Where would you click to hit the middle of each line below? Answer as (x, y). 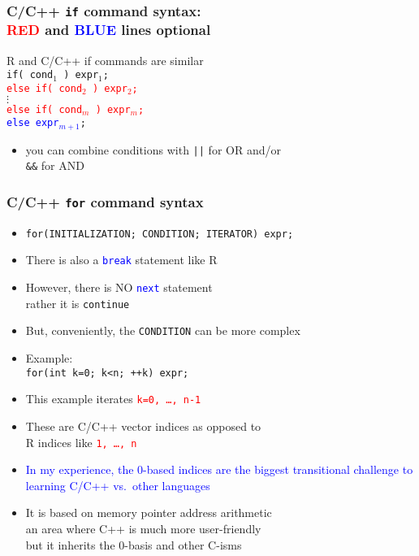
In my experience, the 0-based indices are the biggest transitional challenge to (219, 469)
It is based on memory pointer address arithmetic (149, 513)
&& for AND (55, 165)
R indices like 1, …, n (81, 442)
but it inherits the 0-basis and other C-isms (134, 544)
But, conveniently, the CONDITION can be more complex (163, 330)
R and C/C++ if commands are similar (105, 60)
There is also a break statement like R (121, 260)
